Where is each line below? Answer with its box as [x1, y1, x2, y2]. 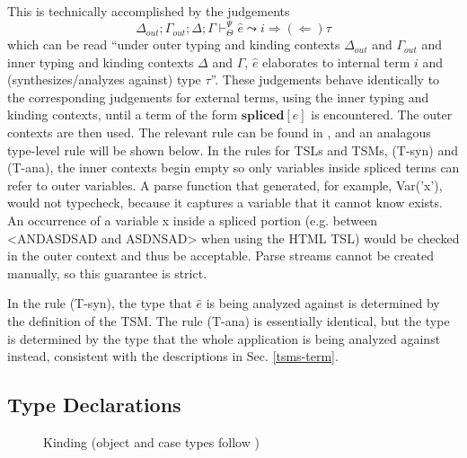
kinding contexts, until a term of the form [7, 105, 238, 124]
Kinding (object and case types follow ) [43, 432, 260, 451]
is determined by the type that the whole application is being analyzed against [7, 329, 441, 348]
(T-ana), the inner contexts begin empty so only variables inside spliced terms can [7, 158, 460, 177]
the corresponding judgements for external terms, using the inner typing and [7, 87, 429, 106]
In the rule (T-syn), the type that [7, 294, 192, 313]
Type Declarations [7, 391, 181, 418]
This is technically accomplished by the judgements [7, 2, 290, 20]
